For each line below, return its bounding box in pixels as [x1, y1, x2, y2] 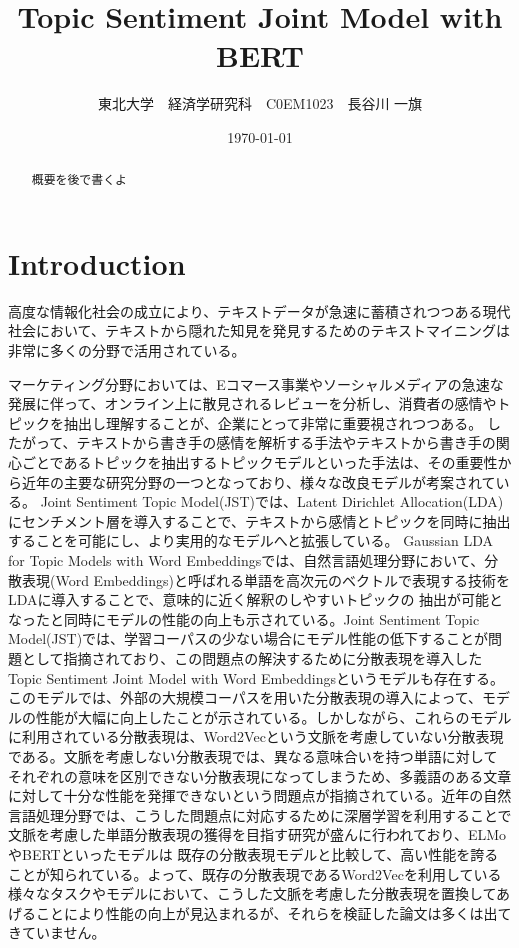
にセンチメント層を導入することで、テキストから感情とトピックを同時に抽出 [8, 510, 511, 531]
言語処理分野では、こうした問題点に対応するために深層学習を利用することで [8, 804, 512, 825]
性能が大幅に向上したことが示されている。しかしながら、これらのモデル [35, 706, 512, 727]
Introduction [8, 242, 186, 283]
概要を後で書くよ [31, 171, 127, 188]
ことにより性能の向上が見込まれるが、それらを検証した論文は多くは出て [35, 902, 512, 923]
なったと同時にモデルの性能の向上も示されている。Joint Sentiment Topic [8, 608, 480, 629]
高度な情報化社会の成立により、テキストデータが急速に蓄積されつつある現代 [8, 300, 511, 321]
